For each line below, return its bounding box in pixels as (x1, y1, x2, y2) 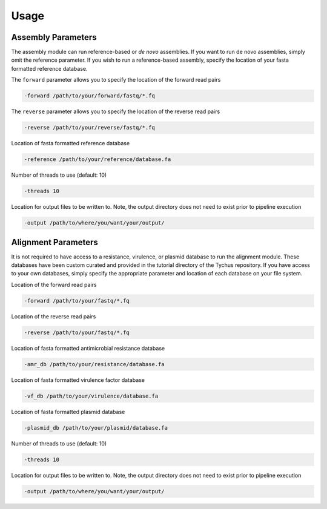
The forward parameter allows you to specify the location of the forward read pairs (11, 76, 221, 84)
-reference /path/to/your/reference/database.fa (24, 156, 171, 163)
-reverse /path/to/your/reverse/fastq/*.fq (24, 124, 156, 131)
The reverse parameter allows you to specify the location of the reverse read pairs (11, 108, 220, 115)
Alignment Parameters (11, 237, 98, 248)
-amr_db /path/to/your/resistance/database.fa (24, 361, 165, 367)
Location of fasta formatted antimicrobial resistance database (11, 344, 165, 352)
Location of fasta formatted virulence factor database (11, 376, 145, 384)
